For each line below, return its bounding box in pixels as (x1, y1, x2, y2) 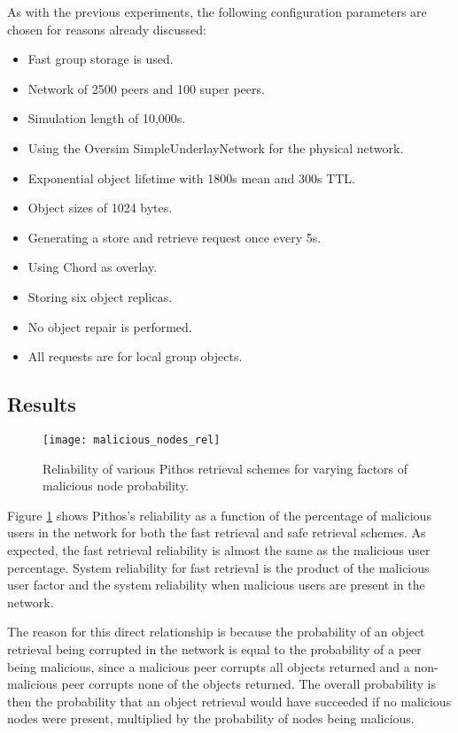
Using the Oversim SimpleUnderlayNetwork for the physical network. (27, 138, 404, 157)
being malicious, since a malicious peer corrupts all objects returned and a (7, 657, 410, 675)
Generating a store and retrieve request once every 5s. (27, 228, 322, 246)
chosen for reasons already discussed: (7, 19, 206, 38)
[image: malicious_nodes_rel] (43, 433, 221, 446)
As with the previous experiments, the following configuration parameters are (7, 3, 427, 20)
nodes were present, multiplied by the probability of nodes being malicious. (7, 709, 415, 728)
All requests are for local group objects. (27, 347, 243, 366)
